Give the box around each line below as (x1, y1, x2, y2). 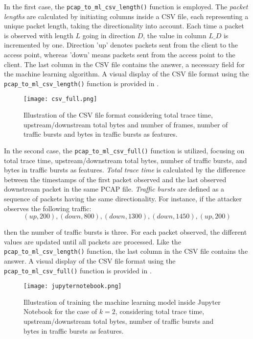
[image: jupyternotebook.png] (23, 283, 122, 290)
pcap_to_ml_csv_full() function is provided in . (4, 265, 152, 275)
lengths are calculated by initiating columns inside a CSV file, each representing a (4, 11, 249, 21)
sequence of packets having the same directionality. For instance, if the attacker (4, 193, 242, 203)
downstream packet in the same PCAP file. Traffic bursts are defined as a (4, 184, 224, 194)
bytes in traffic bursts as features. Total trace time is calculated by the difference (4, 165, 246, 175)
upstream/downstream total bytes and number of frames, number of (23, 119, 228, 129)
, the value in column (143, 30, 207, 40)
